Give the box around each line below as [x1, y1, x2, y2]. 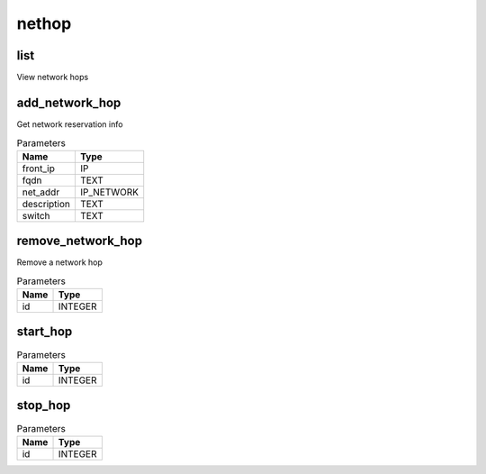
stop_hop [16, 397, 71, 414]
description [22, 197, 71, 210]
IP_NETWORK [79, 186, 139, 198]
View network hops [16, 72, 89, 83]
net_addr [22, 186, 60, 198]
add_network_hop [16, 95, 121, 110]
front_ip [22, 162, 56, 175]
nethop [16, 14, 72, 33]
